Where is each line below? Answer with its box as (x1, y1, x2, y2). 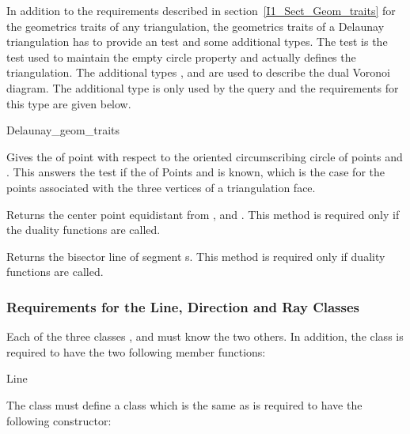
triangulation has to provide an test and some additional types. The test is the (6, 33, 388, 50)
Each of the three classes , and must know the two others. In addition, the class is (6, 328, 404, 345)
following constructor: (6, 412, 112, 428)
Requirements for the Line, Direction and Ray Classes (6, 296, 360, 316)
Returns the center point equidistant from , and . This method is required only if (6, 206, 400, 222)
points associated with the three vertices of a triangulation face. (6, 179, 316, 195)
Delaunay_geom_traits (6, 122, 120, 138)
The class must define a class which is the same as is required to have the (6, 396, 363, 413)
